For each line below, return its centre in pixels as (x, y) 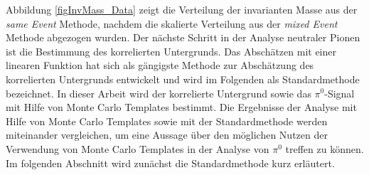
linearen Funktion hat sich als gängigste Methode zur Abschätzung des (160, 65)
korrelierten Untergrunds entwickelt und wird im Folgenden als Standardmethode (183, 79)
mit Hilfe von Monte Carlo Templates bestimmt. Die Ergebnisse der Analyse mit (181, 107)
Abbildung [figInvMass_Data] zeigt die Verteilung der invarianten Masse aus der (182, 9)
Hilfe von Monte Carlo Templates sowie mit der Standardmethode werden (167, 121)
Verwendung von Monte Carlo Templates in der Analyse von (138, 148)
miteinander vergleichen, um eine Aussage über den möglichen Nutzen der (167, 135)
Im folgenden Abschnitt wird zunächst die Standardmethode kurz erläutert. (170, 163)
